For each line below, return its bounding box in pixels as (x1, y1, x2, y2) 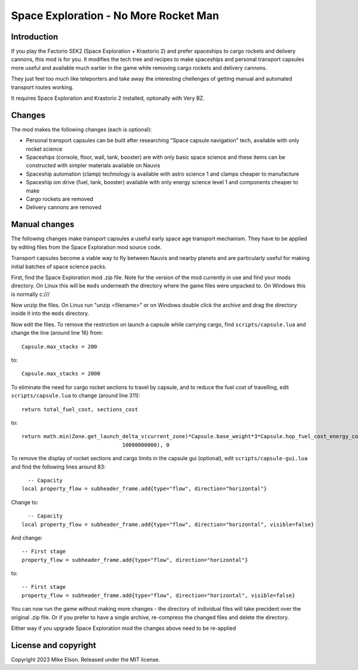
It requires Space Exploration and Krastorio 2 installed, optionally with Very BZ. (11, 94, 205, 102)
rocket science (26, 145, 63, 152)
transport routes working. (11, 84, 74, 91)
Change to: (11, 498, 39, 506)
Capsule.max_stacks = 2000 (21, 371, 101, 377)
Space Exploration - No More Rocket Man (11, 9, 220, 22)
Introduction (11, 32, 58, 42)
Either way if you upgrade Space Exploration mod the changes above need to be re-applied (11, 625, 236, 632)
